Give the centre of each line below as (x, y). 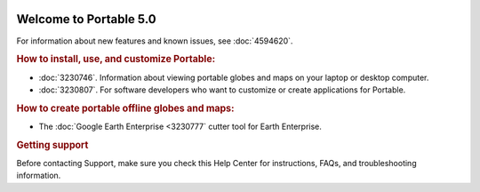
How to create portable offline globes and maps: (125, 108)
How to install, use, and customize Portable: (116, 60)
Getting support (52, 145)
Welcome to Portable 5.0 (86, 19)
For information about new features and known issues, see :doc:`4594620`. (155, 41)
